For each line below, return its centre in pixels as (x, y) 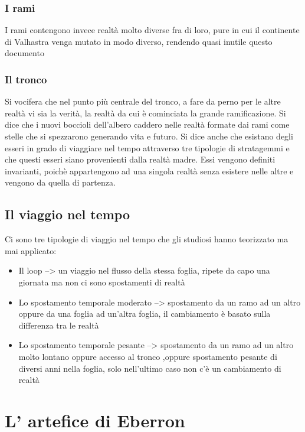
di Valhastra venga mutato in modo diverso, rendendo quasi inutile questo (139, 41)
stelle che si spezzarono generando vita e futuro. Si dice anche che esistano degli (149, 136)
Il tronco (26, 79)
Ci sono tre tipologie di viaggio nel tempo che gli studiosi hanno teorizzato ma (147, 239)
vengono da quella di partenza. (60, 182)
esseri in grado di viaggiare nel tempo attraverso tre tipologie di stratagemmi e (147, 147)
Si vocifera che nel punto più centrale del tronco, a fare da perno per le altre (143, 101)
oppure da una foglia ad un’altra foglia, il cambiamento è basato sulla (145, 314)
